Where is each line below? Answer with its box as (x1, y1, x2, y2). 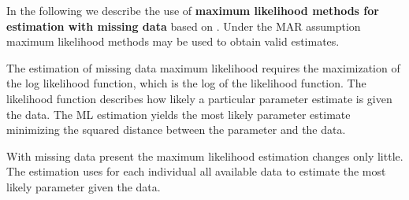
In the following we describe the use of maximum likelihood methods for (6, 2, 379, 18)
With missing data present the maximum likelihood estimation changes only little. (6, 147, 403, 164)
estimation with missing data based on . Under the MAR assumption (6, 17, 361, 34)
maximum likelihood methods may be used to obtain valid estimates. (6, 33, 340, 50)
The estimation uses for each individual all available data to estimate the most (6, 163, 386, 180)
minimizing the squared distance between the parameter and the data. (6, 121, 346, 138)
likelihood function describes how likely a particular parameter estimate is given (6, 90, 392, 106)
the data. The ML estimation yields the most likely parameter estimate (6, 106, 351, 122)
